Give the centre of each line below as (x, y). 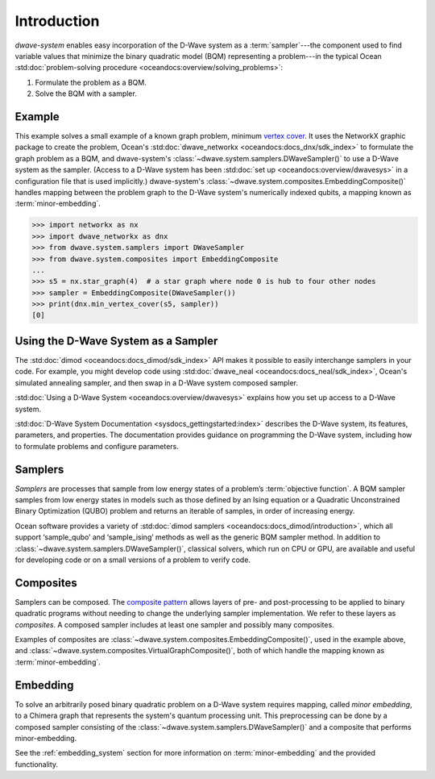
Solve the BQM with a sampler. (86, 94)
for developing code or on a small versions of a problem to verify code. (133, 560)
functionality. (37, 764)
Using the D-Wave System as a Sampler (116, 341)
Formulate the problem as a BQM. (91, 82)
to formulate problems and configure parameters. (97, 446)
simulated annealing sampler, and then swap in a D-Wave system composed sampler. (156, 382)
